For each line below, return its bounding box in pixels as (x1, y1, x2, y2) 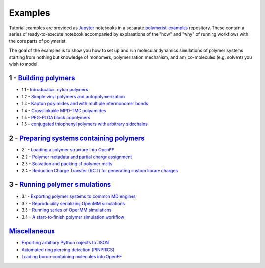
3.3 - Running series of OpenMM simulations (21, 207, 112, 213)
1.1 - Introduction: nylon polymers (21, 87, 88, 93)
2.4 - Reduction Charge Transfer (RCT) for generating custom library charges (21, 168, 178, 174)
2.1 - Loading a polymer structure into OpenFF (21, 147, 115, 153)
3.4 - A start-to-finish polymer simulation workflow (21, 214, 125, 220)
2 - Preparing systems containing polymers (9, 134, 145, 143)
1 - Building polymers (9, 74, 76, 82)
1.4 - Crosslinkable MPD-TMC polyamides (21, 107, 106, 113)
